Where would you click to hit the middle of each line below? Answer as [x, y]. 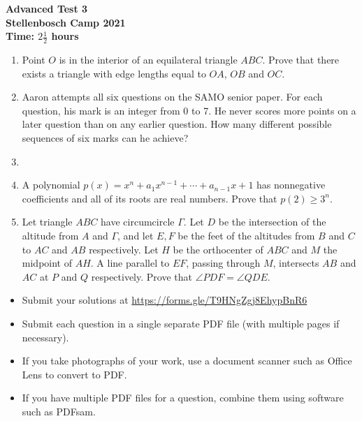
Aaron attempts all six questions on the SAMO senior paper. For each [172, 97]
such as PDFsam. [59, 411]
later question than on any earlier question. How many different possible [177, 124]
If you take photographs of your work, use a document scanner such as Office [187, 361]
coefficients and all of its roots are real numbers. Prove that [150, 198]
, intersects [296, 263]
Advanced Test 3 [47, 8]
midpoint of [47, 263]
